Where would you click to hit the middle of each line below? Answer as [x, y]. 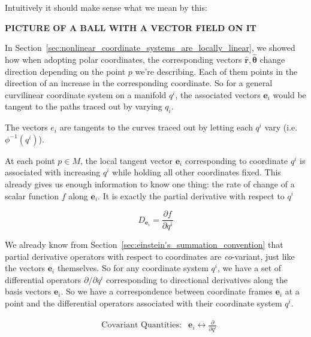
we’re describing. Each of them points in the [216, 71]
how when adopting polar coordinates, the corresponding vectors [123, 59]
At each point [30, 160]
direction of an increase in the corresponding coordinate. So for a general [139, 83]
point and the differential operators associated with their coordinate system [144, 303]
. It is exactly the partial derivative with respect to [191, 195]
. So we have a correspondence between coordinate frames [167, 291]
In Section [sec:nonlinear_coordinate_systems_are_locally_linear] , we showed [150, 48]
